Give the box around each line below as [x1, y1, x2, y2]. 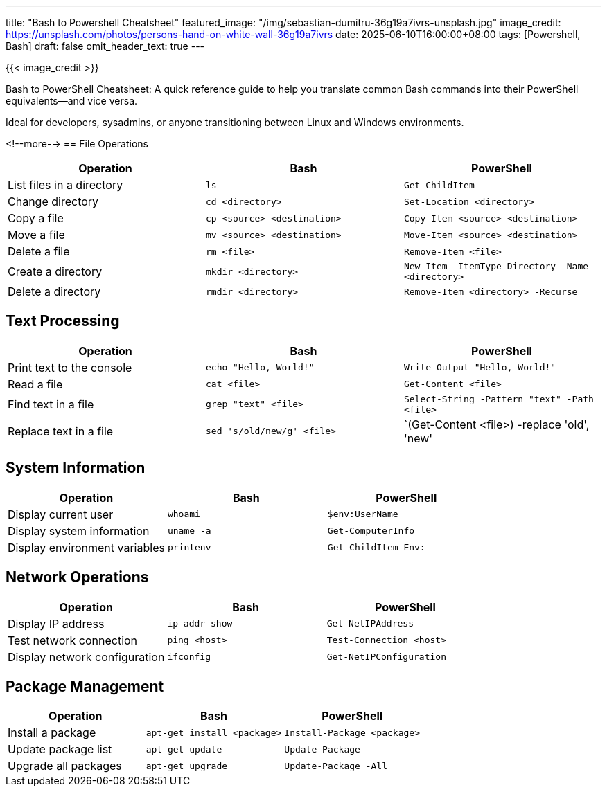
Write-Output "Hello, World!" [403, 362, 556, 373]
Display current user [8, 507, 114, 521]
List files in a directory [8, 178, 123, 192]
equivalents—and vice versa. [6, 95, 138, 107]
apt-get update [146, 744, 222, 755]
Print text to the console [8, 360, 132, 375]
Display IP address [8, 616, 105, 631]
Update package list [8, 742, 112, 757]
